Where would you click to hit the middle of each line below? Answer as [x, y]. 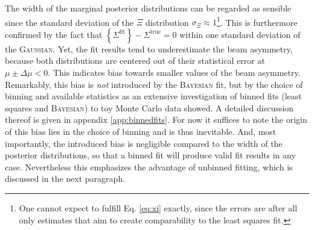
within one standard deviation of [240, 34]
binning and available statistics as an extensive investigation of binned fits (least [153, 96]
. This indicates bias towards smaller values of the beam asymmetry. [174, 73]
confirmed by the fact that [54, 34]
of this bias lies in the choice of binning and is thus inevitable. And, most [141, 131]
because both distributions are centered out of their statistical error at [135, 61]
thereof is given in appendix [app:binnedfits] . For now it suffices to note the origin [156, 120]
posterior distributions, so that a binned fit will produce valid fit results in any [150, 155]
